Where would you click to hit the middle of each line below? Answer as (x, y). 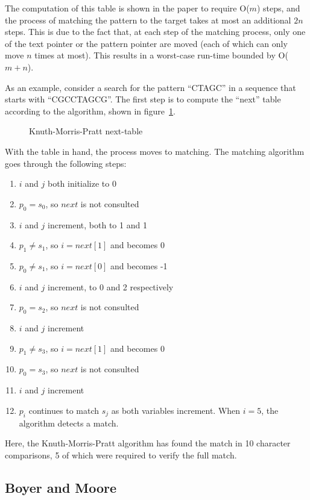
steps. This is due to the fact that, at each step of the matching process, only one (155, 32)
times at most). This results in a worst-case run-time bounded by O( (161, 55)
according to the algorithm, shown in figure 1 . (90, 111)
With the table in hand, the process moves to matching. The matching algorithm (155, 151)
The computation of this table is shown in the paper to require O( (127, 8)
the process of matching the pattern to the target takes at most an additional (148, 20)
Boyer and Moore (61, 487)
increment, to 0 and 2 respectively (110, 286)
